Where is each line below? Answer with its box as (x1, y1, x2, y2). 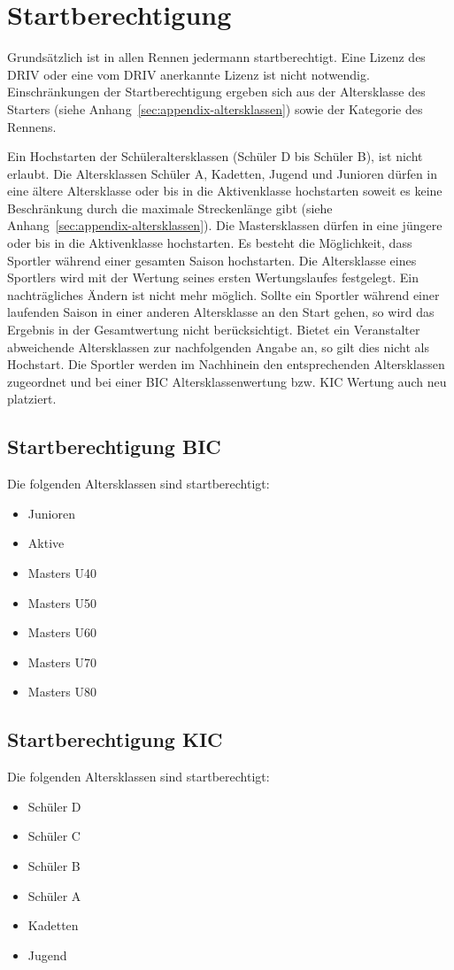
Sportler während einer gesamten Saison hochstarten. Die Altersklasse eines (7, 250, 417, 269)
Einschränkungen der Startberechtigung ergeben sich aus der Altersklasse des (7, 82, 426, 101)
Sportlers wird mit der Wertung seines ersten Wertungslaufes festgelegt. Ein (7, 268, 419, 287)
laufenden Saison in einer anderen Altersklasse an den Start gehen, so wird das (7, 303, 435, 321)
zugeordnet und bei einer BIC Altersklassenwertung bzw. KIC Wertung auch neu (7, 372, 447, 390)
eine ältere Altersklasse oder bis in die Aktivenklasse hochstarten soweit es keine (7, 181, 442, 200)
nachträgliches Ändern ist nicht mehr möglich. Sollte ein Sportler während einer (7, 285, 440, 304)
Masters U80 (27, 682, 96, 701)
